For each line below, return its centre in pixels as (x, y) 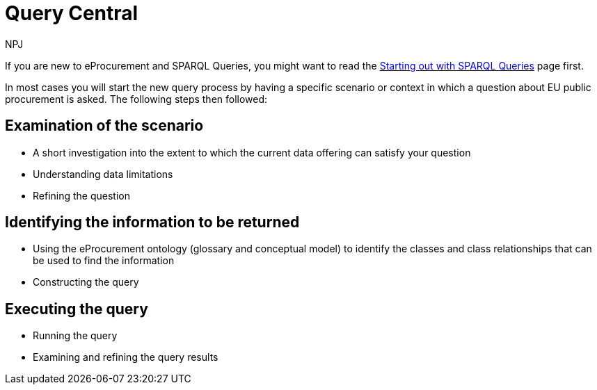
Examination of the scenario (104, 126)
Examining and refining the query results (126, 357)
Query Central (72, 13)
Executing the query (77, 309)
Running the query (75, 336)
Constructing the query (86, 282)
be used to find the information (104, 261)
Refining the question (81, 195)
